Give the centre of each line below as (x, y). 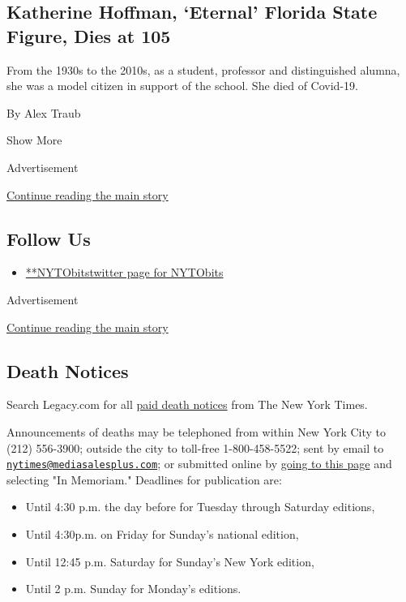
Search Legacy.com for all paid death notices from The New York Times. (187, 404)
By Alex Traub (44, 112)
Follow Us (49, 238)
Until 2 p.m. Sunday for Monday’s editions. (133, 589)
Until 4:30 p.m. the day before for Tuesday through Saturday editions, (200, 507)
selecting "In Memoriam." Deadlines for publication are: (144, 479)
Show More (34, 140)
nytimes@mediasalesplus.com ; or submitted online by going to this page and (199, 464)
